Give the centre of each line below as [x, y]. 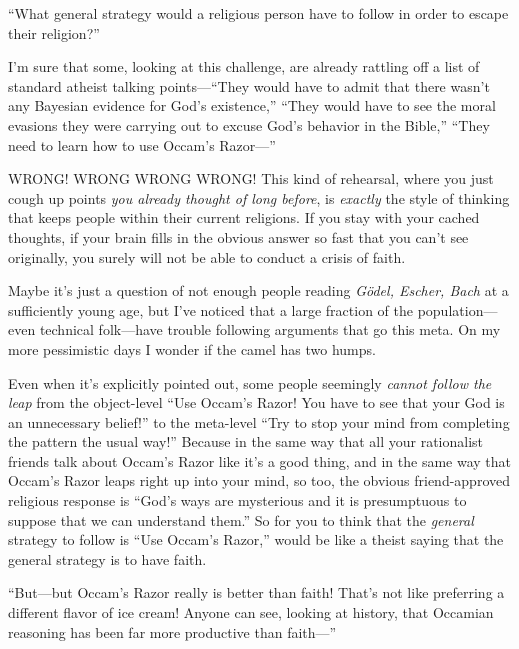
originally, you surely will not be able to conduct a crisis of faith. [207, 256]
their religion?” [54, 32]
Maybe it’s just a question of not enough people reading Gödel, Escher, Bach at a [258, 290]
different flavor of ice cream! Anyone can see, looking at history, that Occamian [251, 612]
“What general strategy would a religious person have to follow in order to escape [258, 13]
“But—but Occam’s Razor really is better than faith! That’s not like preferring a [256, 592]
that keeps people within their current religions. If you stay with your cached [244, 217]
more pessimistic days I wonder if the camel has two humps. [192, 348]
